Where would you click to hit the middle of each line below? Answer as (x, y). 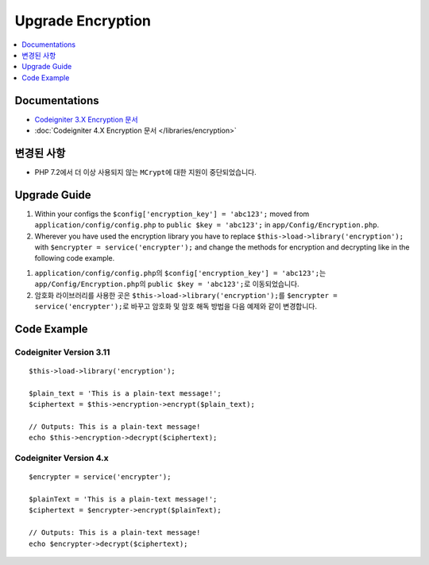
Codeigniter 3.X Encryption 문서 (86, 119)
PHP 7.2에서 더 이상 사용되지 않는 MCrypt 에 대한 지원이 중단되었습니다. (146, 172)
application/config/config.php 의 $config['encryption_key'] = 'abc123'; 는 (180, 273)
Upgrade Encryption (83, 21)
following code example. (75, 258)
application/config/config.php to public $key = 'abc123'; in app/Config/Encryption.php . (207, 225)
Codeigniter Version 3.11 (62, 352)
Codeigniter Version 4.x (62, 459)
